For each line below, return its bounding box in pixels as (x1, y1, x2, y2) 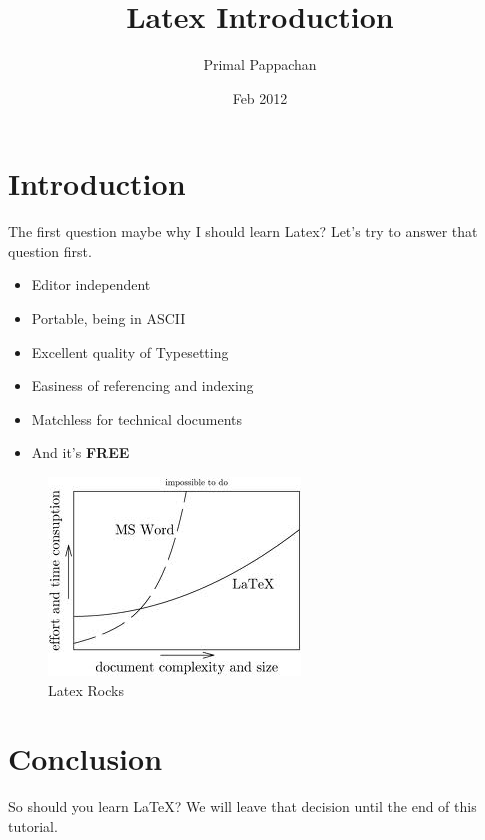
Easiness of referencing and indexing (31, 375, 254, 396)
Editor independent (31, 274, 151, 295)
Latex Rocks (48, 679, 124, 700)
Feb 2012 (232, 87, 288, 108)
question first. (8, 240, 92, 261)
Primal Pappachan (203, 54, 317, 75)
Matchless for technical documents (31, 408, 243, 429)
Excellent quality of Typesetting (31, 341, 229, 362)
